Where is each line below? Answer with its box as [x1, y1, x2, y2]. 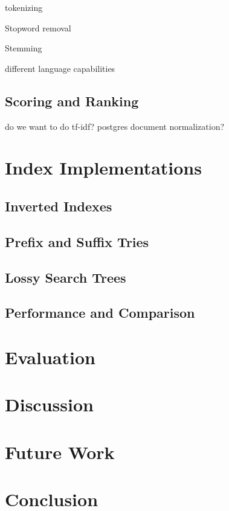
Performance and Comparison [5, 303, 195, 322]
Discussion [5, 392, 94, 417]
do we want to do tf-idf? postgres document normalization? [5, 120, 225, 132]
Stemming [5, 42, 42, 54]
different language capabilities [5, 62, 115, 74]
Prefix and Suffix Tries [5, 232, 149, 251]
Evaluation [5, 344, 95, 369]
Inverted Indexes [5, 196, 112, 215]
